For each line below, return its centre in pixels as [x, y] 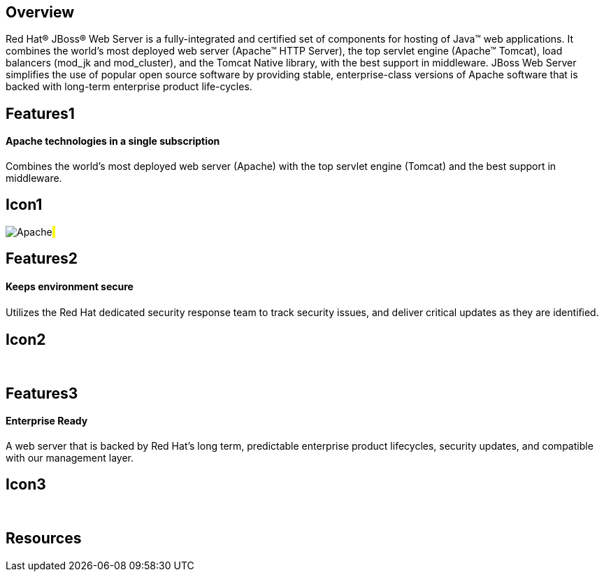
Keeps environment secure [70, 286]
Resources [44, 539]
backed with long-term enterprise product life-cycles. [129, 87]
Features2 [42, 259]
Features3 [42, 393]
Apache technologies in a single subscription [113, 141]
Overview [40, 12]
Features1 [40, 113]
